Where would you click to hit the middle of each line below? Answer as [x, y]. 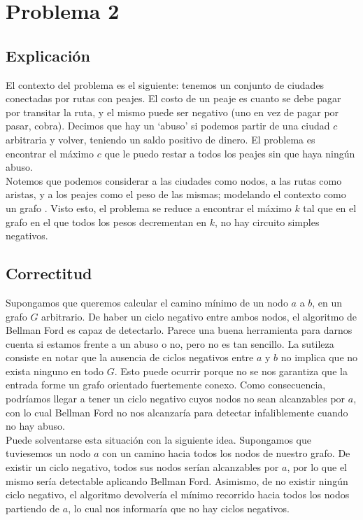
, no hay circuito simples [267, 222]
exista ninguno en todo [55, 371]
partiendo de [33, 508]
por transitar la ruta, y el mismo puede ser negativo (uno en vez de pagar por [172, 112]
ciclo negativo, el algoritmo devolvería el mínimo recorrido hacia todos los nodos [178, 494]
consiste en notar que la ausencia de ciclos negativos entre [130, 357]
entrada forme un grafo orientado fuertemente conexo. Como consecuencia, [166, 385]
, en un [327, 302]
